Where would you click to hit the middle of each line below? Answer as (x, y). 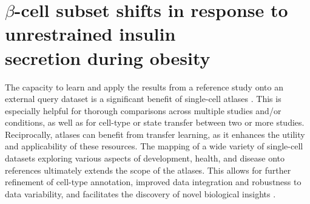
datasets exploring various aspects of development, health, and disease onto (145, 158)
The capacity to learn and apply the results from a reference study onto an (144, 87)
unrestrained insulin (90, 34)
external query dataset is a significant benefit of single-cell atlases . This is (143, 99)
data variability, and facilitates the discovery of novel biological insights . (140, 193)
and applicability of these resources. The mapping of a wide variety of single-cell (154, 146)
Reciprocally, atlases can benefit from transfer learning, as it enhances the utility (155, 134)
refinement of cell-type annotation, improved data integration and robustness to (153, 182)
